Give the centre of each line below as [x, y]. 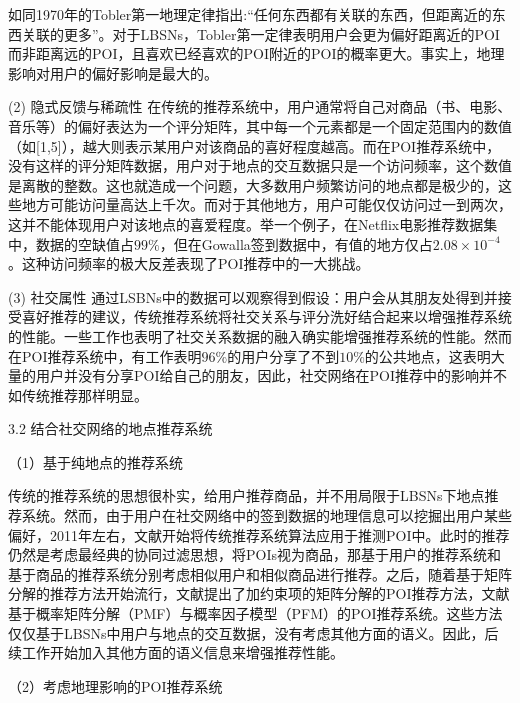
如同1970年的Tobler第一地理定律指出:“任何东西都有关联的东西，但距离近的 [250, 14]
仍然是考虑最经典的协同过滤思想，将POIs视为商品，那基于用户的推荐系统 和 [254, 554]
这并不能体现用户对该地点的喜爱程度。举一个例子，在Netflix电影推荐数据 [246, 223]
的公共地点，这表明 [427, 355]
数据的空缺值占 [84, 243]
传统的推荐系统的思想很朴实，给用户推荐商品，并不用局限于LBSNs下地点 [246, 495]
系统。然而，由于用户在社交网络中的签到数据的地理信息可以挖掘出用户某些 [266, 515]
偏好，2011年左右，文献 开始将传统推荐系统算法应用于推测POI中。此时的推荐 [259, 534]
